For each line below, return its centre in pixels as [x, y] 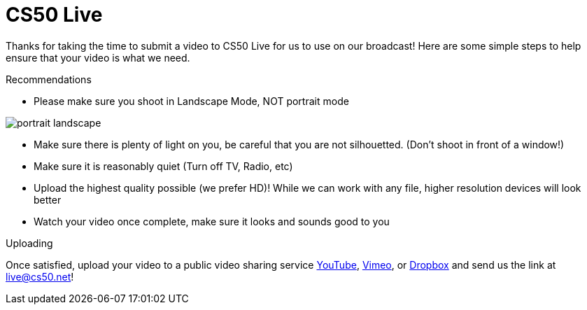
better [48, 199]
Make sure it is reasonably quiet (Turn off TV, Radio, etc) [163, 166]
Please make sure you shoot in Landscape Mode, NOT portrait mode [191, 101]
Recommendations [49, 79]
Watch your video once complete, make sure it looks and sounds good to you [212, 221]
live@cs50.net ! [40, 276]
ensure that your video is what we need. [98, 57]
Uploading [29, 243]
